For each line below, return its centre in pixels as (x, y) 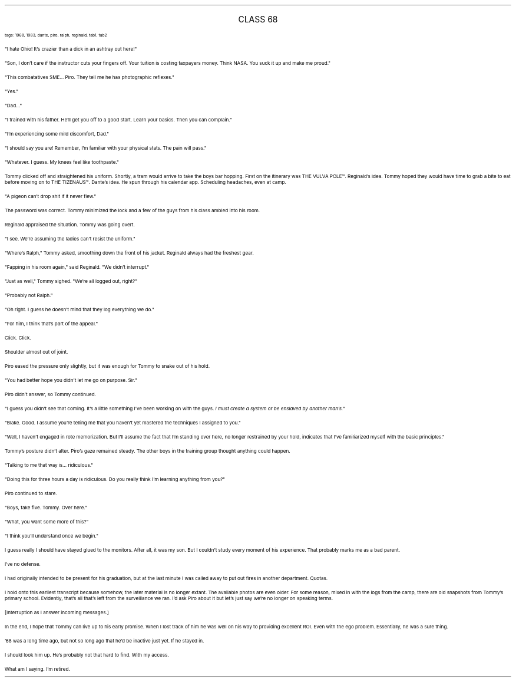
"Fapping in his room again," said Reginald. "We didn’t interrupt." (77, 267)
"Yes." (12, 91)
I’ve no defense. (23, 564)
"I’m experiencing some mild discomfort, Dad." (57, 134)
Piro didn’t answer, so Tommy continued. (50, 394)
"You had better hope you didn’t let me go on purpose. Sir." (71, 380)
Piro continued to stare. (31, 493)
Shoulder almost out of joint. (37, 352)
